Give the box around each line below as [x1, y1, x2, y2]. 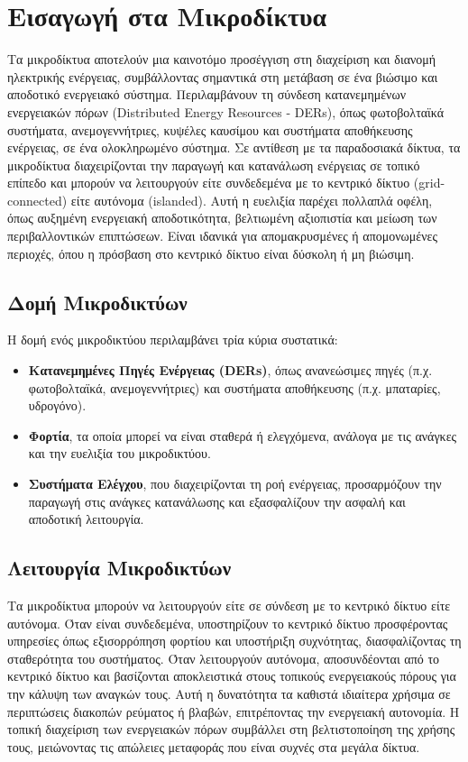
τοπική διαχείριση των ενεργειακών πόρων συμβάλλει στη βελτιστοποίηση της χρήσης [7, 720, 455, 739]
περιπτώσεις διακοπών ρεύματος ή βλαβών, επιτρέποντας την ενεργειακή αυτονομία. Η [7, 702, 460, 721]
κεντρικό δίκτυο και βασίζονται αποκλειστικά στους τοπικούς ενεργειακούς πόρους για [7, 666, 456, 685]
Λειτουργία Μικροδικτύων [7, 554, 232, 582]
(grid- [413, 173, 445, 192]
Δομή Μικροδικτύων [7, 288, 188, 316]
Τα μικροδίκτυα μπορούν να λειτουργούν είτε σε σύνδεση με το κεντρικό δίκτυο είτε [7, 596, 451, 614]
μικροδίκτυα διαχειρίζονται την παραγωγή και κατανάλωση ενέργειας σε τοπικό [7, 155, 420, 174]
